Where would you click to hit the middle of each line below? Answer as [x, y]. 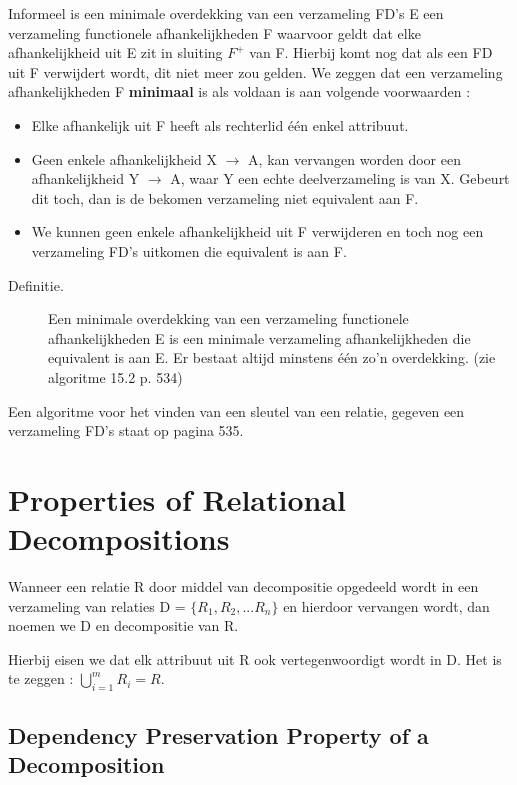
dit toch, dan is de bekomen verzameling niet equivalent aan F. [225, 197]
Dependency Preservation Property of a [218, 734]
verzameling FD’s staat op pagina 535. [126, 430]
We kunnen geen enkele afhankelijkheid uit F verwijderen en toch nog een [257, 231]
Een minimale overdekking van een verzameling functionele [228, 318]
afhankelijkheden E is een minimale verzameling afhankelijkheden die [259, 337]
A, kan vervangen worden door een [354, 158]
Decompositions [119, 538]
